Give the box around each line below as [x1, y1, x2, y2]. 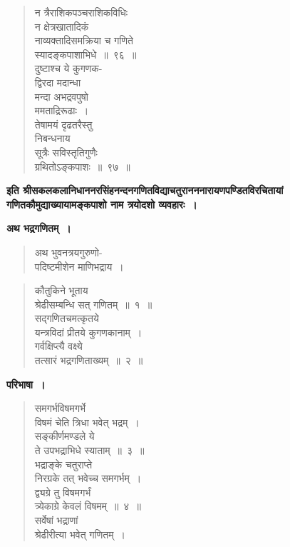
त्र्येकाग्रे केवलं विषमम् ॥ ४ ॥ [34, 498, 141, 513]
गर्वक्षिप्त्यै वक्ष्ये [34, 338, 83, 353]
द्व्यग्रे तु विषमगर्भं [34, 484, 91, 499]
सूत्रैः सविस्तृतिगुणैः [34, 144, 98, 159]
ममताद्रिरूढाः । [34, 103, 89, 118]
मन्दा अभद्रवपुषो [34, 89, 88, 104]
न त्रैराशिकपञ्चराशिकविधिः [34, 5, 128, 19]
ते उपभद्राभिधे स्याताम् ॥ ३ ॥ [34, 443, 145, 458]
